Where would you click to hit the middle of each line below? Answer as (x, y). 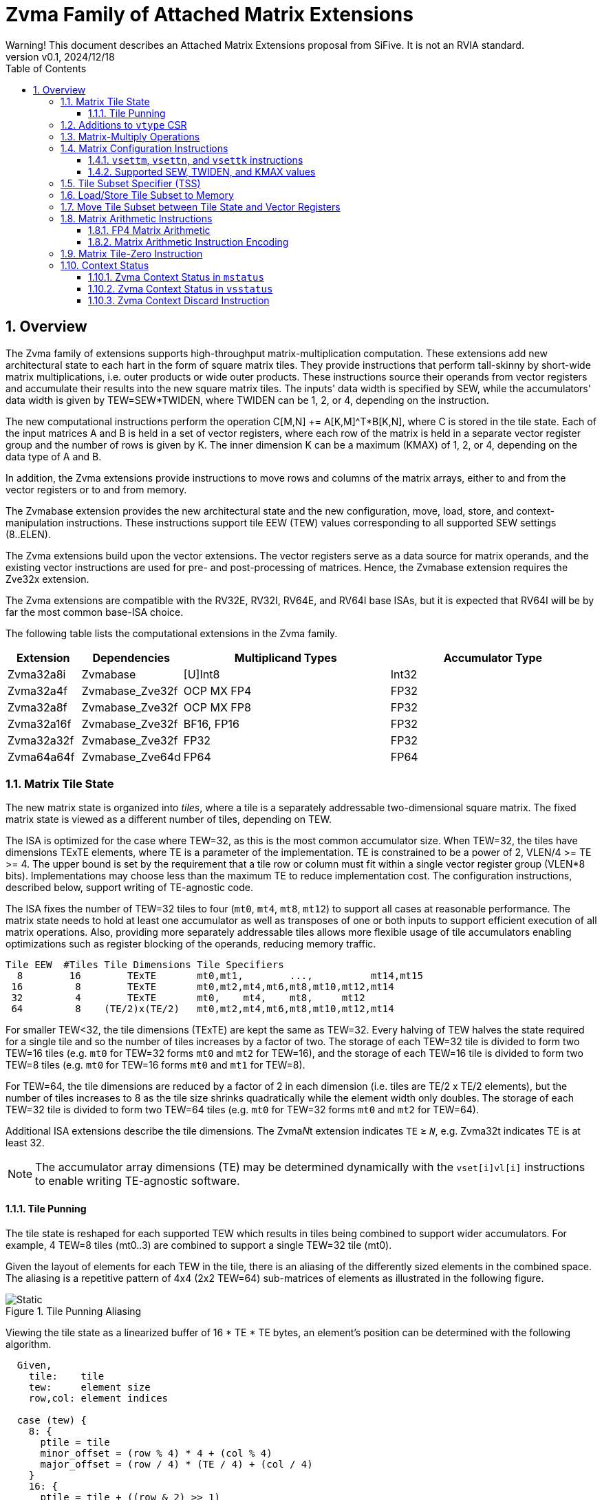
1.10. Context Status (105, 265)
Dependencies (131, 657)
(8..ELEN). (28, 534)
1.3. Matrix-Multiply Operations (130, 136)
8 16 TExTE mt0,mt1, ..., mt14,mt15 (220, 976)
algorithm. (29, 1344)
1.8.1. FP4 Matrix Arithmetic (149, 230)
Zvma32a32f (41, 740)
